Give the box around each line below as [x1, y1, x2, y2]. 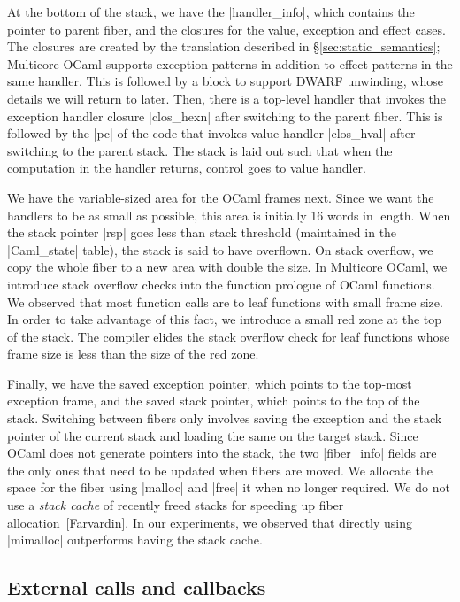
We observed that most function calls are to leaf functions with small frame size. [7, 292, 443, 311]
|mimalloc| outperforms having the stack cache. [7, 530, 263, 549]
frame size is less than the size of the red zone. [7, 344, 259, 363]
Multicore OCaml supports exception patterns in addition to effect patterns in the [7, 54, 453, 73]
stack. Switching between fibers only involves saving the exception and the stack [7, 409, 442, 428]
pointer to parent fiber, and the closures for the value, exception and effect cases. [7, 19, 446, 38]
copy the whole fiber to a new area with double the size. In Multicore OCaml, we [7, 258, 448, 276]
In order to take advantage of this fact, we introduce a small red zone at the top [7, 310, 442, 328]
